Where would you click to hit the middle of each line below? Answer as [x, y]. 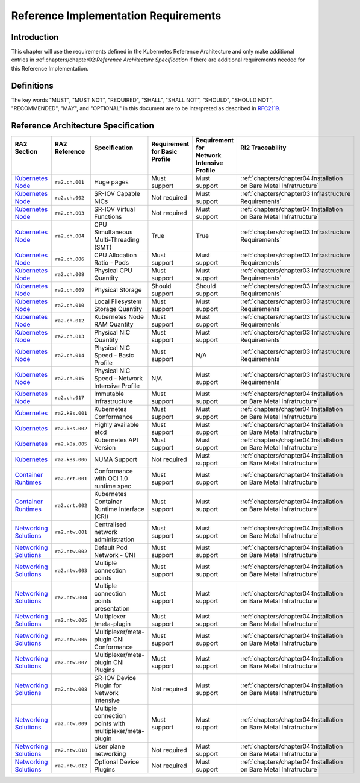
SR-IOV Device [115, 678]
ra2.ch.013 [69, 336]
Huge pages [111, 182]
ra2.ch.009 [69, 290]
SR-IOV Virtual [115, 209]
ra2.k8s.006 [71, 459]
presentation [112, 609]
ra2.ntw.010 [71, 750]
